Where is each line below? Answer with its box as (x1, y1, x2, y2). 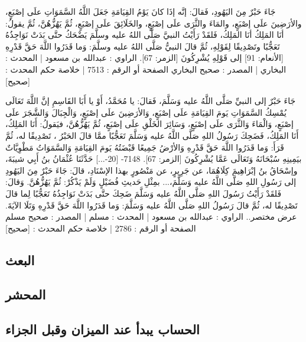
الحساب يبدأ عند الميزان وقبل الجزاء (5, 320, 200, 338)
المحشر (5, 285, 46, 304)
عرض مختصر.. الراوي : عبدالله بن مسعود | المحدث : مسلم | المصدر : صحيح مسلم (5, 210, 297, 223)
